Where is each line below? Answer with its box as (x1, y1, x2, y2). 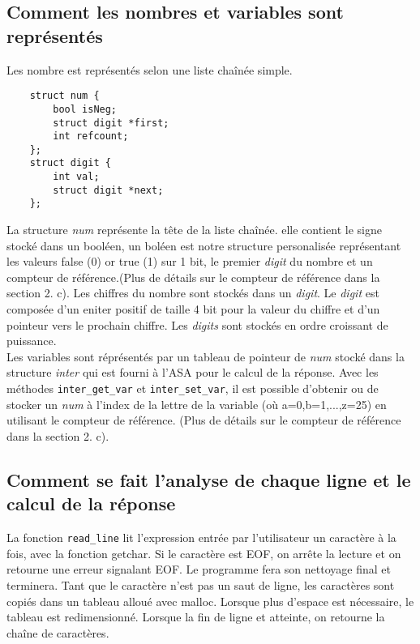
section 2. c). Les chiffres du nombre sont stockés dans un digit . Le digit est (6, 284, 379, 301)
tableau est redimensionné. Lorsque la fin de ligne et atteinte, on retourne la (6, 608, 385, 625)
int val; (53, 171, 100, 183)
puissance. (6, 332, 57, 349)
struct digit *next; (53, 184, 164, 196)
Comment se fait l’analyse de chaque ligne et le (6, 467, 411, 492)
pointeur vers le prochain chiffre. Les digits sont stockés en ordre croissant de (6, 316, 388, 333)
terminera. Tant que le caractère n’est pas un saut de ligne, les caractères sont (6, 576, 395, 593)
